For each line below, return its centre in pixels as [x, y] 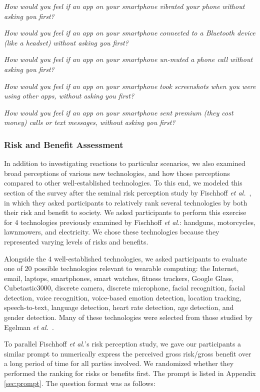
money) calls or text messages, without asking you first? [90, 122]
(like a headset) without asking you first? [66, 42]
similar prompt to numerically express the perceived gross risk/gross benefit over [128, 353]
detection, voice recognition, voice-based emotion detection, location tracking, [123, 297]
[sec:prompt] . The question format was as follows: [80, 383]
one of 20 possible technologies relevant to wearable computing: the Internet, [121, 268]
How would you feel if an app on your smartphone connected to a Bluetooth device [130, 33]
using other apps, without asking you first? [69, 96]
